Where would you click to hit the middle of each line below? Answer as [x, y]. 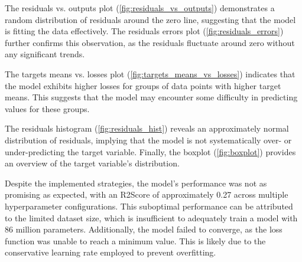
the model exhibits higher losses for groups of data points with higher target [143, 85]
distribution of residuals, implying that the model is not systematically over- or [148, 140]
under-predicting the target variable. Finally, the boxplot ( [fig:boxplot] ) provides [150, 151]
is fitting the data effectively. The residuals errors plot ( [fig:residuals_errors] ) [144, 31]
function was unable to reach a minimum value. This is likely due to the [135, 240]
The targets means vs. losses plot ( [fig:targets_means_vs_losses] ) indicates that [150, 73]
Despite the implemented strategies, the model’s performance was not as [136, 183]
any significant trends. [45, 54]
